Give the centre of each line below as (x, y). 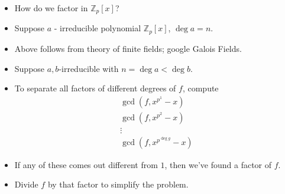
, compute (200, 88)
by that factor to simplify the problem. (118, 184)
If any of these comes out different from (86, 164)
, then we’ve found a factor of (218, 164)
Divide (26, 184)
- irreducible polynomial (98, 28)
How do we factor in (51, 8)
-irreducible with (89, 68)
